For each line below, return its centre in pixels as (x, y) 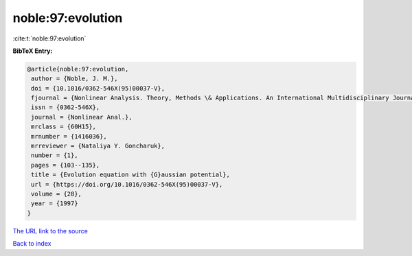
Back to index (32, 244)
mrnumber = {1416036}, (69, 136)
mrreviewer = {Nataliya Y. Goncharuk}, (98, 146)
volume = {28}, (57, 194)
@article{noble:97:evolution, (78, 69)
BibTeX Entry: (33, 51)
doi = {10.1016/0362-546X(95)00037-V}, (98, 88)
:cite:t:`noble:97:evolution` (49, 38)
